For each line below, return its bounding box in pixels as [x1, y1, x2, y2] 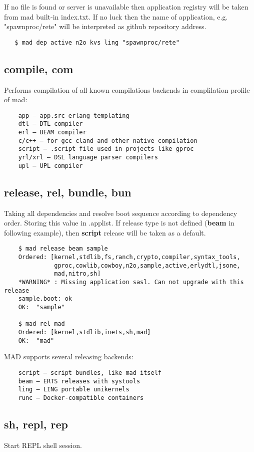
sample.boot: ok [18, 295, 72, 303]
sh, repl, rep [4, 416, 68, 431]
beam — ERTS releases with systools [18, 377, 140, 385]
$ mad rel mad [18, 320, 65, 328]
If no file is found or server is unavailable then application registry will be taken [4, 2, 248, 12]
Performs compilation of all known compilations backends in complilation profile [4, 84, 250, 95]
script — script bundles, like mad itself [18, 369, 161, 376]
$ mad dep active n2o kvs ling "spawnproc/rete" [14, 39, 179, 46]
